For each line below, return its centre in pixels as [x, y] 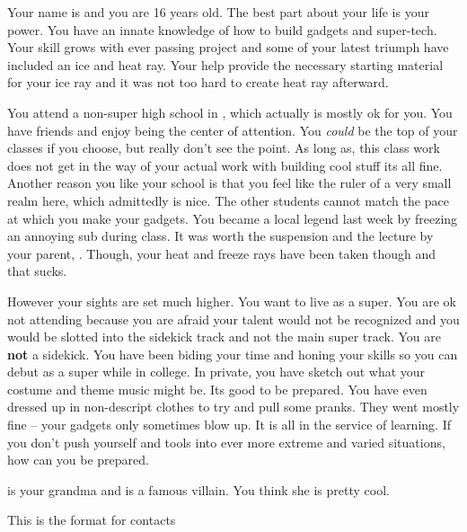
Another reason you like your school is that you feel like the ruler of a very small [229, 183]
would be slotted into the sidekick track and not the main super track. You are [224, 337]
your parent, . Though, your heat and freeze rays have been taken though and [222, 253]
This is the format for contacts [92, 520]
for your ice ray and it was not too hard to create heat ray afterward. [198, 82]
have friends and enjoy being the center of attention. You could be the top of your [233, 130]
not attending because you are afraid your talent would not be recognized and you [233, 319]
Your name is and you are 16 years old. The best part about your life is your [218, 12]
